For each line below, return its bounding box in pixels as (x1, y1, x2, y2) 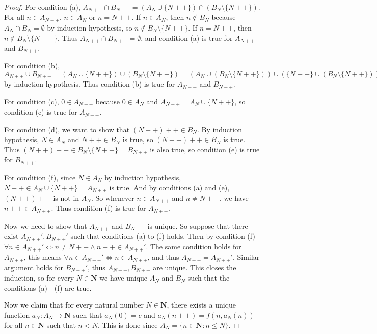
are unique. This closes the (153, 262, 236, 272)
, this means (23, 252, 62, 262)
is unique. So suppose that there (147, 220, 248, 231)
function (4, 309, 30, 320)
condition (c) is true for (4, 106, 77, 117)
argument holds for (4, 262, 64, 272)
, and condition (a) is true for (141, 32, 233, 43)
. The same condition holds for (146, 241, 241, 252)
